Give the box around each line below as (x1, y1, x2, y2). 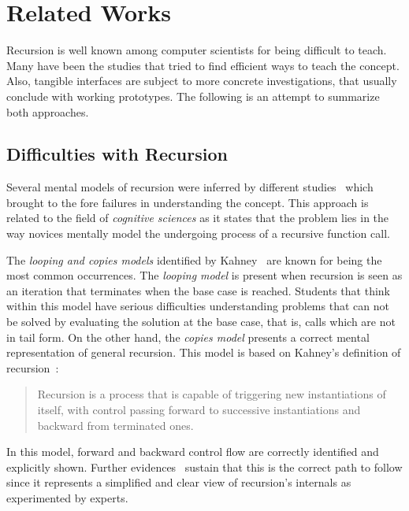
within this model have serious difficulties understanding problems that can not (6, 298, 389, 314)
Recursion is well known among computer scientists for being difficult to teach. (6, 42, 387, 58)
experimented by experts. (6, 489, 128, 505)
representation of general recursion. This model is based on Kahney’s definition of (6, 344, 401, 361)
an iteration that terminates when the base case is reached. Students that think (6, 282, 390, 298)
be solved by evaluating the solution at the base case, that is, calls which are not (6, 313, 396, 330)
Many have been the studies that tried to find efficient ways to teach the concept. (6, 57, 400, 73)
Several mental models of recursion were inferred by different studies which (6, 179, 374, 195)
